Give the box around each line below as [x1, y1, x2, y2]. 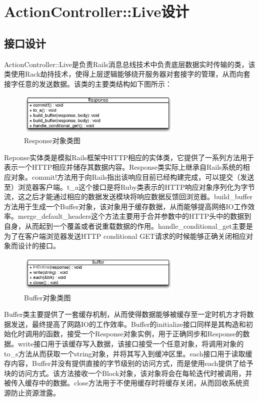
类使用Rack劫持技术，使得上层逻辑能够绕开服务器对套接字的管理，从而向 [4, 69, 243, 79]
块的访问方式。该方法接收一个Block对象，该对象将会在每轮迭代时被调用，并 [4, 367, 252, 378]
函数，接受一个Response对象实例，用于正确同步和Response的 [45, 328, 243, 339]
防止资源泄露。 [10, 387, 60, 397]
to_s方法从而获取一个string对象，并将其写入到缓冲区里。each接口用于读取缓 [4, 348, 252, 358]
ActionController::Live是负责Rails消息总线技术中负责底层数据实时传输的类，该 [4, 59, 255, 69]
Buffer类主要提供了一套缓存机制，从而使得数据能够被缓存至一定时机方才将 [4, 309, 247, 319]
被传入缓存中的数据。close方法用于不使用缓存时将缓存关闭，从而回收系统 [4, 377, 242, 388]
